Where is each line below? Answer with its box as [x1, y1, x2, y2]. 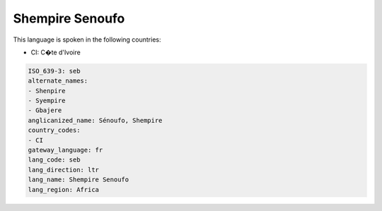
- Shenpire [28, 87, 66, 95]
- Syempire [28, 97, 66, 105]
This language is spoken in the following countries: [13, 35, 161, 44]
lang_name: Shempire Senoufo [28, 176, 129, 183]
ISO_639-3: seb [28, 67, 81, 75]
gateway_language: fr [28, 146, 103, 155]
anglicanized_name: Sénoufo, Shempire [28, 116, 163, 124]
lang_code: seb [28, 156, 81, 164]
